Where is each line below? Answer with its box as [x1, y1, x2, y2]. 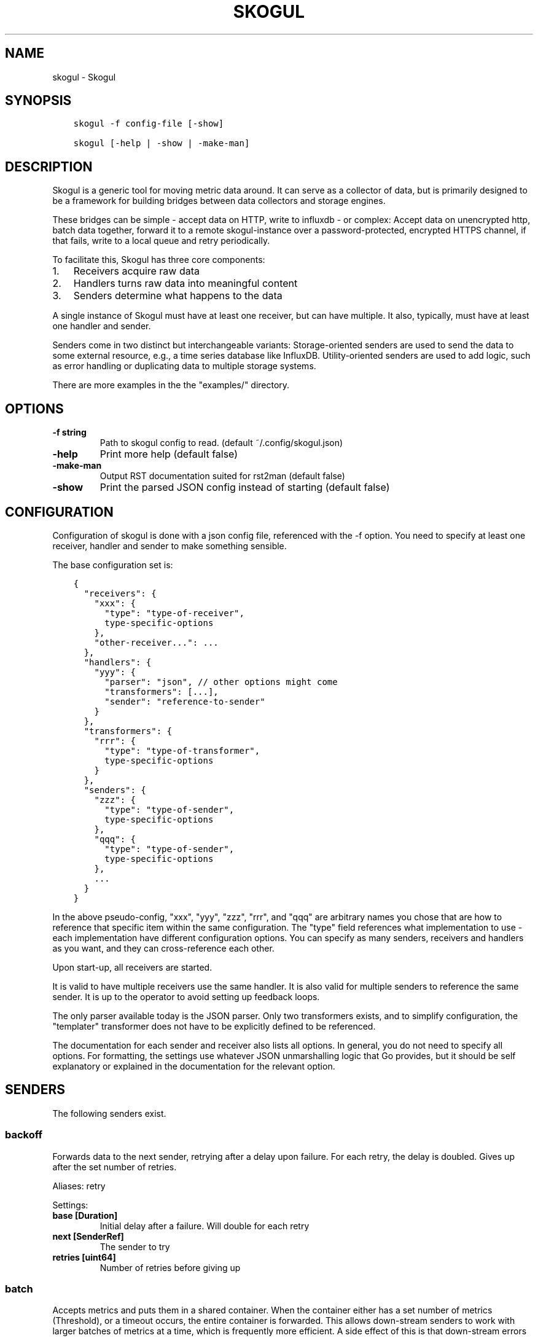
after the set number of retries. [52, 1161, 177, 1172]
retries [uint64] [52, 1251, 116, 1262]
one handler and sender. [52, 321, 151, 332]
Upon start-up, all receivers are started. [52, 961, 212, 972]
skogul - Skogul [52, 71, 116, 82]
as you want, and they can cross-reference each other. [52, 942, 275, 953]
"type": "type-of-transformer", [104, 745, 260, 756]
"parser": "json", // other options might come [104, 676, 338, 687]
